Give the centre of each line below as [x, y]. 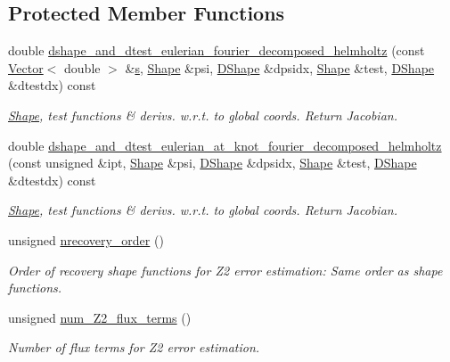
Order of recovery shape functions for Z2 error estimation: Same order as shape [225, 270]
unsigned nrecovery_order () [86, 239]
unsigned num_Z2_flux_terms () [100, 317]
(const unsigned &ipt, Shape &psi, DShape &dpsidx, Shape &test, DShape [213, 163]
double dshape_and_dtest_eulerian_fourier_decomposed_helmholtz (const [217, 50]
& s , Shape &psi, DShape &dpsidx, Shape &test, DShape [280, 67]
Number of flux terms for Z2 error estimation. [134, 347]
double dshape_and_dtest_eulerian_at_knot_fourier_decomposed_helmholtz [225, 145]
